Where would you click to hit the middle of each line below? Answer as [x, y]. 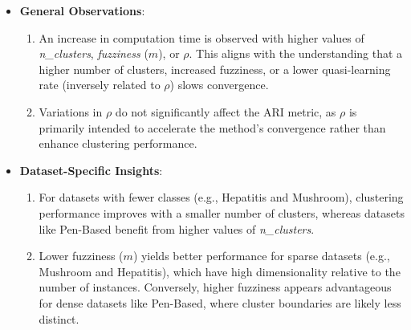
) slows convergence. [219, 85]
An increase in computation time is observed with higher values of [201, 37]
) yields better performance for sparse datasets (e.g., [261, 256]
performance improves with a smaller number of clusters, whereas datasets [222, 212]
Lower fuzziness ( [81, 256]
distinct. [59, 318]
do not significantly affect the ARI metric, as [226, 111]
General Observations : [82, 10]
